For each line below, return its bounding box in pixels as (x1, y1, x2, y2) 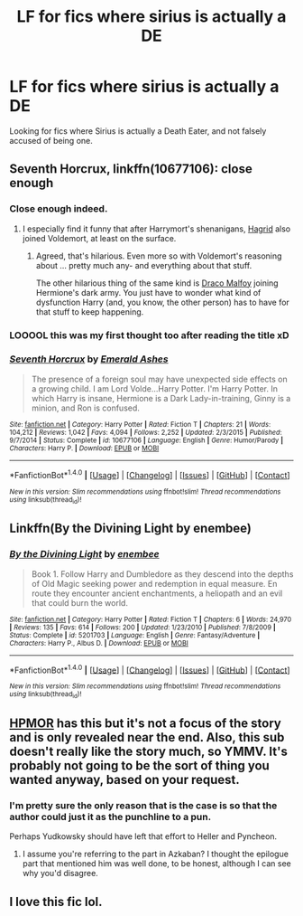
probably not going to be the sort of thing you (9, 758, 271, 773)
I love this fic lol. (9, 893, 103, 910)
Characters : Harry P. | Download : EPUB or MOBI (9, 443, 160, 453)
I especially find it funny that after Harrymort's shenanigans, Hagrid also (22, 223, 291, 234)
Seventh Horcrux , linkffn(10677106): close (9, 161, 252, 177)
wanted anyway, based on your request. (9, 771, 241, 788)
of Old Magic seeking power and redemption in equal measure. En (31, 578, 278, 589)
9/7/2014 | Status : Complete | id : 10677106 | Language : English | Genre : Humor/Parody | (9, 436, 284, 445)
